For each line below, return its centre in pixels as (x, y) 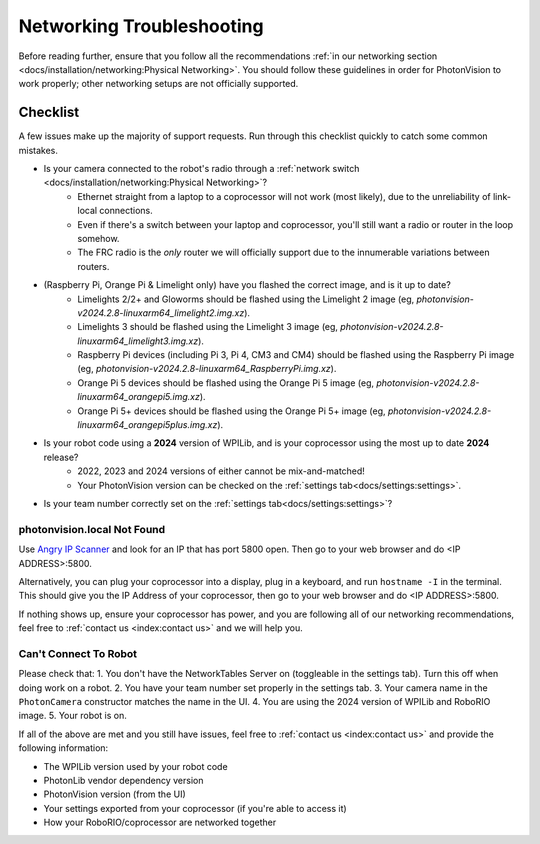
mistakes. (38, 150)
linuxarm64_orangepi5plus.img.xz (147, 425)
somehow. (98, 238)
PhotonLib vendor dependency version (123, 780)
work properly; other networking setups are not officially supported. (158, 84)
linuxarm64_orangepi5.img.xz (138, 397)
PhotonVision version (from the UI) (115, 794)
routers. (93, 266)
